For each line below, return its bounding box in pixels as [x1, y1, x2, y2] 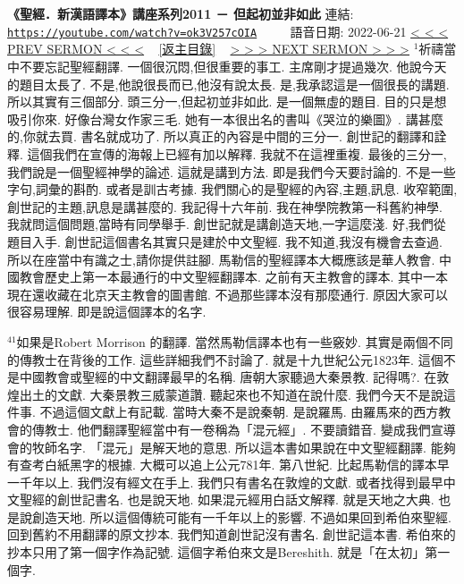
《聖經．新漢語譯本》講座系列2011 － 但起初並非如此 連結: [7, 4, 354, 23]
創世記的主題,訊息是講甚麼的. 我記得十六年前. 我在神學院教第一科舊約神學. [7, 197, 443, 216]
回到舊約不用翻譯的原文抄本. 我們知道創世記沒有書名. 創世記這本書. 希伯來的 [7, 525, 456, 544]
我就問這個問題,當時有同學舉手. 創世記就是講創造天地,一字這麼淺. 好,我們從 [7, 215, 446, 233]
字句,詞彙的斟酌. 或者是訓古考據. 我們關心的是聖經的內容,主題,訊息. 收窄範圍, [7, 180, 458, 199]
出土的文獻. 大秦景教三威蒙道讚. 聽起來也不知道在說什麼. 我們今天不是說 [19, 385, 443, 403]
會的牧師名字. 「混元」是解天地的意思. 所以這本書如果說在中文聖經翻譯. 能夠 [7, 437, 456, 456]
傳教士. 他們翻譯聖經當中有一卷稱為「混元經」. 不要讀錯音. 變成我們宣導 [31, 419, 456, 438]
